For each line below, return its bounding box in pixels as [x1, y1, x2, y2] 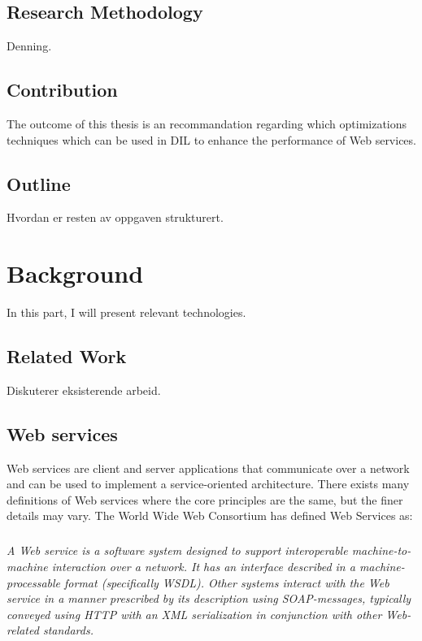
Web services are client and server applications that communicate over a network [7, 459, 410, 476]
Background [7, 257, 144, 290]
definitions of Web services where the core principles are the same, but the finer [7, 491, 403, 508]
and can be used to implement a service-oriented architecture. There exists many [7, 475, 410, 492]
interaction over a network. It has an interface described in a [51, 558, 355, 575]
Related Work [7, 344, 127, 369]
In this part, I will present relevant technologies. [7, 304, 246, 321]
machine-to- [351, 542, 411, 559]
